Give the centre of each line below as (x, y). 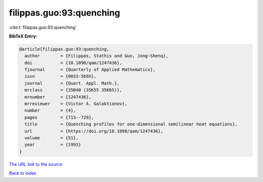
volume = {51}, (52, 138)
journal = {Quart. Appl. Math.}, (72, 83)
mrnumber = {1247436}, (58, 97)
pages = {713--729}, (59, 117)
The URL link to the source (36, 164)
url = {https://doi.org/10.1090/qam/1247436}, (94, 131)
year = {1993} (53, 145)
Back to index (23, 173)
